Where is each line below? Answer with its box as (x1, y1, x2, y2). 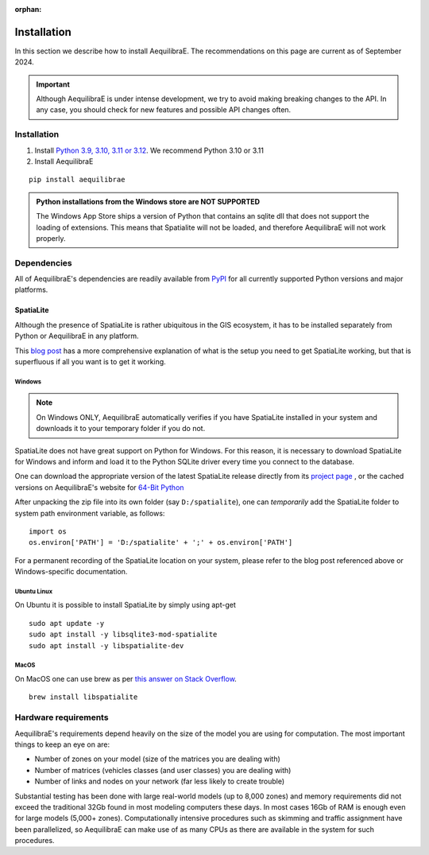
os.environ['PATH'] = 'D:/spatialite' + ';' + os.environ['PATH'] (29, 538, 293, 547)
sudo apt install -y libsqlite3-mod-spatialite (29, 630, 218, 639)
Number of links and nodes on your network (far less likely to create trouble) (34, 776, 285, 787)
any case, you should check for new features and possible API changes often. (36, 105, 292, 115)
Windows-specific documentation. (14, 567, 128, 577)
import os (29, 527, 67, 536)
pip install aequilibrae (29, 175, 126, 185)
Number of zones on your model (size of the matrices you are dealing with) (34, 754, 281, 764)
